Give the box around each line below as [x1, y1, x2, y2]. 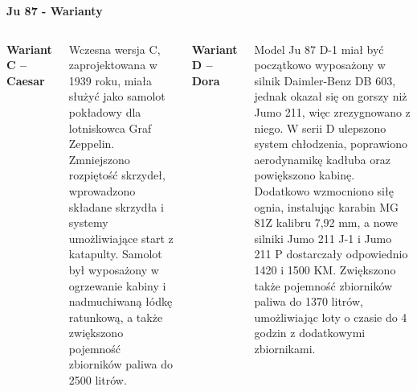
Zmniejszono [68, 150, 130, 167]
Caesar [6, 72, 45, 88]
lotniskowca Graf [68, 119, 152, 136]
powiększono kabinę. [254, 167, 355, 183]
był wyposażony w [68, 261, 159, 278]
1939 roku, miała [68, 72, 152, 88]
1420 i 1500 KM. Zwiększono [254, 261, 396, 278]
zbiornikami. [254, 340, 316, 356]
